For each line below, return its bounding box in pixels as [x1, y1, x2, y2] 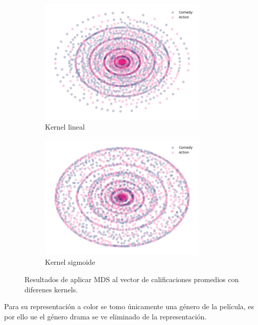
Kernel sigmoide [45, 257, 96, 267]
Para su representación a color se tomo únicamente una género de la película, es [4, 301, 254, 312]
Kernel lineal [45, 121, 85, 132]
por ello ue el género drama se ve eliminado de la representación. [4, 311, 207, 321]
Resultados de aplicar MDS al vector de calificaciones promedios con [25, 273, 239, 284]
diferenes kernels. [25, 284, 78, 294]
